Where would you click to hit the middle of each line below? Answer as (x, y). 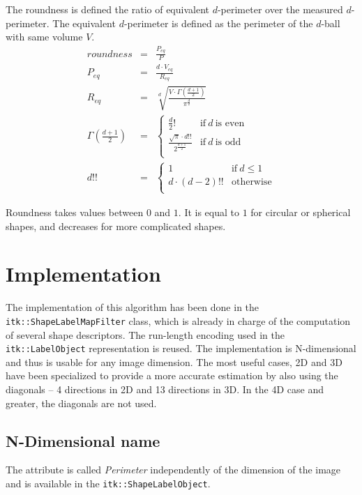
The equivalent (84, 23)
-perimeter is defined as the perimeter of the (218, 23)
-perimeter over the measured (280, 9)
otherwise (251, 182)
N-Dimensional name (83, 440)
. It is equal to (209, 212)
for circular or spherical (301, 212)
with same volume (44, 37)
